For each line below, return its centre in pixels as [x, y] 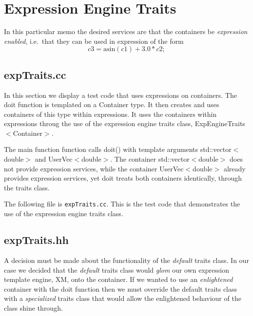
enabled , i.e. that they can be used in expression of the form [94, 41]
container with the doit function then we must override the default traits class [121, 288]
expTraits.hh [36, 240]
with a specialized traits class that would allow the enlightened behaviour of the [123, 298]
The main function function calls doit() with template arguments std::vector [118, 149]
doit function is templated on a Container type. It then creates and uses [112, 104]
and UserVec [54, 159]
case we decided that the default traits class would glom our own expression [117, 270]
